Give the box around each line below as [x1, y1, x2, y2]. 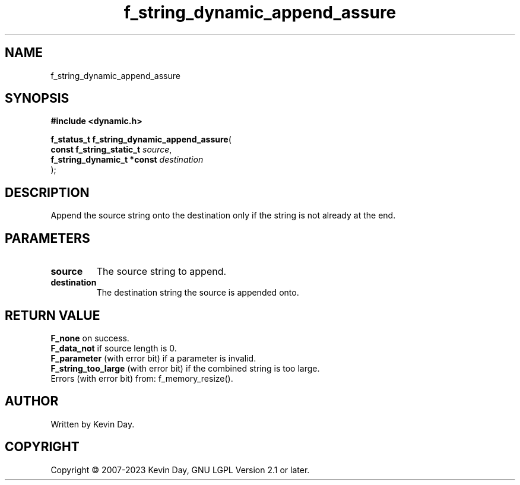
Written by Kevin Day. [50, 419, 135, 429]
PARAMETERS [5, 230, 90, 246]
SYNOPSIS [5, 91, 69, 106]
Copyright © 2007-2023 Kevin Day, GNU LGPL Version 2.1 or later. [50, 464, 310, 475]
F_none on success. [50, 332, 129, 343]
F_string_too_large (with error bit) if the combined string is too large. [50, 363, 320, 373]
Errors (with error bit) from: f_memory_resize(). [50, 373, 233, 383]
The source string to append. [96, 265, 227, 278]
